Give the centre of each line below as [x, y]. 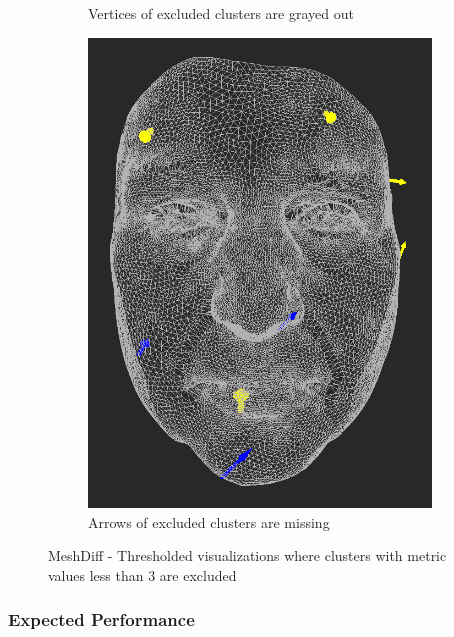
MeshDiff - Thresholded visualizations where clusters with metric [247, 555]
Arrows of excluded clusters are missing [209, 521]
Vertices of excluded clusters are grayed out [221, 13]
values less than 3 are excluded [142, 574]
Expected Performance [101, 619]
